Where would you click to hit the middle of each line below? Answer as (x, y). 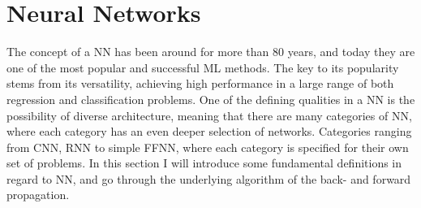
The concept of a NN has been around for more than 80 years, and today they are (211, 52)
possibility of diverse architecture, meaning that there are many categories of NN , (209, 115)
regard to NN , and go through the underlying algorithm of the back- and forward (209, 178)
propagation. (38, 195)
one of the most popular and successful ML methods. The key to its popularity (203, 67)
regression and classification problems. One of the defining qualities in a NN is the (211, 99)
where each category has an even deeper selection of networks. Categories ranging (209, 131)
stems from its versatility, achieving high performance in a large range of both (200, 83)
